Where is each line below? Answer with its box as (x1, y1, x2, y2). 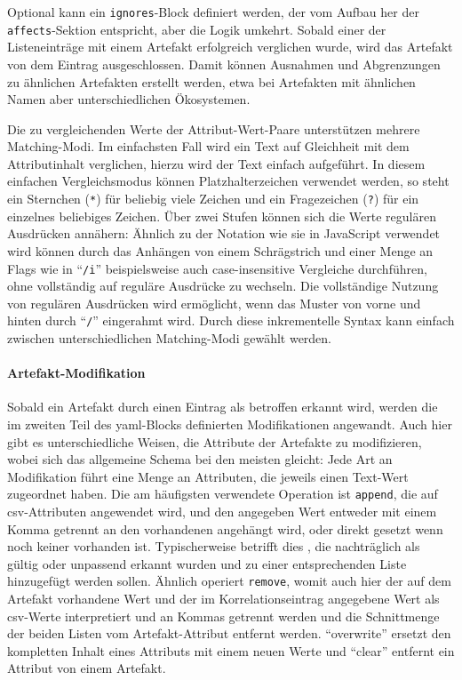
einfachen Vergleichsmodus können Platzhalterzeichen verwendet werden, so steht (7, 172, 450, 190)
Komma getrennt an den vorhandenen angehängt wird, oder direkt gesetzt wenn (7, 519, 443, 538)
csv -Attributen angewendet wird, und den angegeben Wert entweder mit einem (7, 502, 437, 521)
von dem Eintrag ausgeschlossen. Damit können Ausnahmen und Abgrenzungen (7, 54, 441, 73)
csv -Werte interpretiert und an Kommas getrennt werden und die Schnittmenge (7, 606, 440, 625)
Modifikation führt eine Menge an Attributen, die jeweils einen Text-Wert (7, 467, 409, 485)
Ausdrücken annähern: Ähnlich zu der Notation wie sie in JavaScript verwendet (7, 224, 441, 243)
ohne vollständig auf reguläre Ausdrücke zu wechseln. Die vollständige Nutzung (7, 276, 439, 295)
